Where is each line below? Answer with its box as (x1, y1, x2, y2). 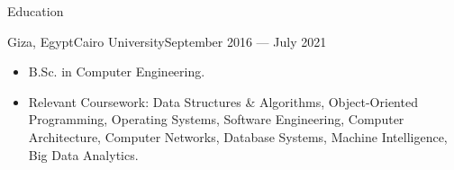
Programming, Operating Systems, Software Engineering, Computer (28, 110, 404, 129)
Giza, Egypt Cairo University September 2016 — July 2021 (7, 31, 327, 50)
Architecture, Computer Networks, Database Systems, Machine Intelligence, (28, 127, 448, 146)
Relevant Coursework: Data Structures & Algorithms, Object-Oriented (28, 92, 418, 111)
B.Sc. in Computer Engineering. (28, 62, 205, 81)
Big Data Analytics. (28, 145, 139, 164)
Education (7, 2, 64, 20)
